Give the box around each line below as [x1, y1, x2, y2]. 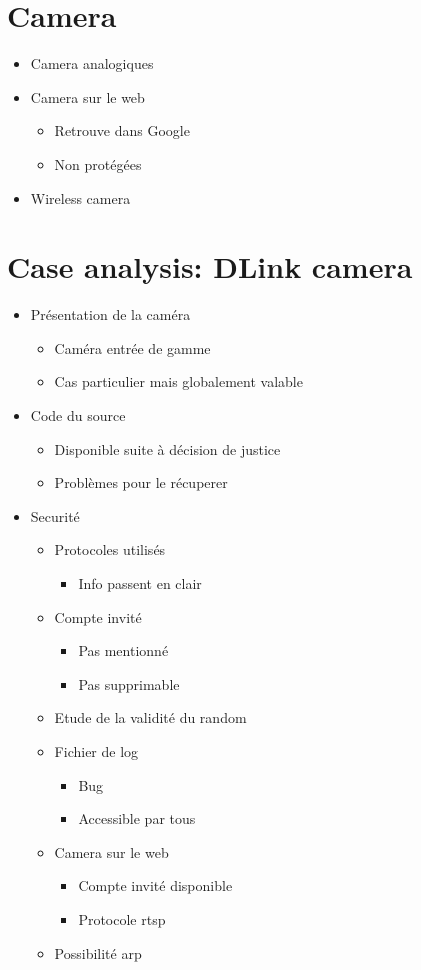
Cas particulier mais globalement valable [54, 371, 303, 392]
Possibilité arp [54, 942, 142, 963]
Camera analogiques [30, 53, 154, 74]
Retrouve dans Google [54, 120, 190, 141]
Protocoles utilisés [54, 539, 166, 560]
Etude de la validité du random [54, 707, 247, 728]
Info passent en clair [78, 572, 202, 593]
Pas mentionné [78, 640, 169, 661]
